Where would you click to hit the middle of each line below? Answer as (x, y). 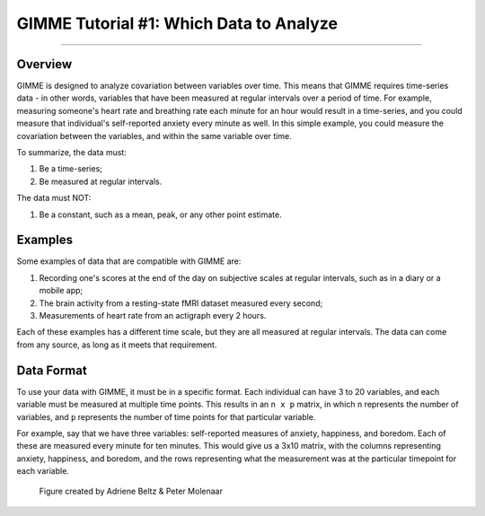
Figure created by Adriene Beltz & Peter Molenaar (131, 491)
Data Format (52, 370)
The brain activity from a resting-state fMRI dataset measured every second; (181, 303)
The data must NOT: (54, 198)
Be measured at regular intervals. (101, 181)
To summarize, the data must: (72, 153)
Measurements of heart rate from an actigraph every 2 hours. (153, 316)
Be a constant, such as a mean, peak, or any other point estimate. (160, 214)
